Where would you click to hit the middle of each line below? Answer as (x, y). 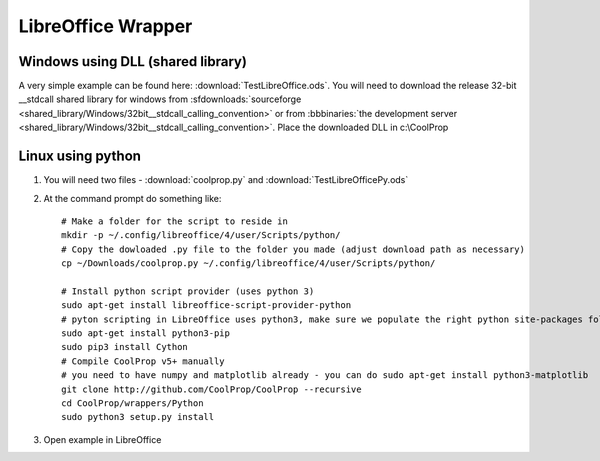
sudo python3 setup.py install (138, 417)
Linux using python (80, 156)
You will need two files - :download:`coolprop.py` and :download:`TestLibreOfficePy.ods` (226, 180)
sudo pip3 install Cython (125, 347)
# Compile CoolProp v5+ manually (143, 361)
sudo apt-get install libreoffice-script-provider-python (206, 305)
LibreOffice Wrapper (105, 26)
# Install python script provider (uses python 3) (188, 291)
